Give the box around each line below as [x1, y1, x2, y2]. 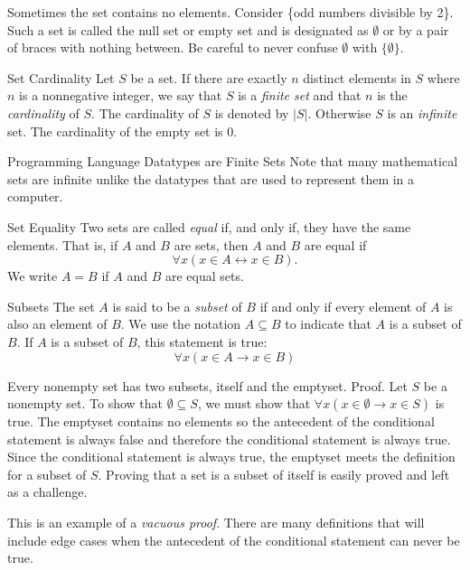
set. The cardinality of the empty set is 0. [7, 121, 238, 140]
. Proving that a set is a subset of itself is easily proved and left [98, 464, 450, 483]
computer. [7, 187, 63, 206]
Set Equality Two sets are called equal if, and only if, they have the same [7, 217, 411, 236]
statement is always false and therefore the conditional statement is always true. [7, 429, 451, 448]
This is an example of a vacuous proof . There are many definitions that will [7, 513, 425, 532]
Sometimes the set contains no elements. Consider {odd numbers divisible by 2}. [7, 3, 454, 21]
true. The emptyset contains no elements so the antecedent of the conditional [7, 412, 435, 431]
